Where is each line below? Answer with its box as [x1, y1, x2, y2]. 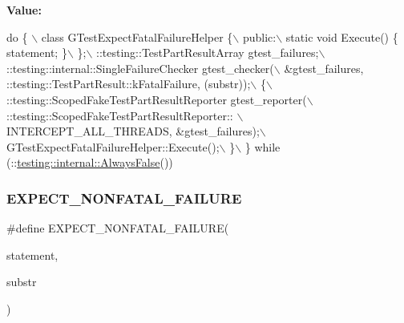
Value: [6, 2, 42, 18]
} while [244, 138, 281, 155]
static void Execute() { [285, 28, 398, 45]
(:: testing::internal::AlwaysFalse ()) [6, 154, 173, 171]
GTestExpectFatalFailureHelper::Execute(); [6, 138, 220, 155]
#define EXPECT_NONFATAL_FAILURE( [6, 220, 229, 236]
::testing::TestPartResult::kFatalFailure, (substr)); [6, 75, 251, 92]
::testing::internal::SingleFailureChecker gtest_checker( [6, 59, 274, 76]
